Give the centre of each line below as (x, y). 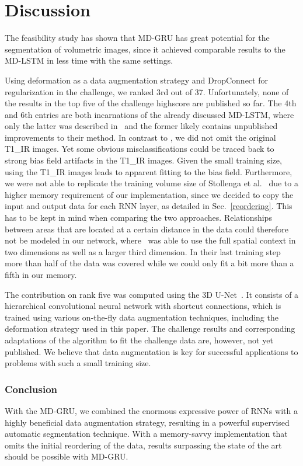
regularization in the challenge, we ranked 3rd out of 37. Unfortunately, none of (147, 91)
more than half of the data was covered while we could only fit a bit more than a (149, 263)
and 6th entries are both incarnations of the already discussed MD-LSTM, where (149, 114)
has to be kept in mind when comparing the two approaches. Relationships (138, 218)
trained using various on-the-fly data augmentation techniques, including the (142, 317)
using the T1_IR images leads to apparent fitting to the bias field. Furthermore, (149, 171)
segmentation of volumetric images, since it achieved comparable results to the (145, 49)
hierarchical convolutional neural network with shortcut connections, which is (143, 306)
